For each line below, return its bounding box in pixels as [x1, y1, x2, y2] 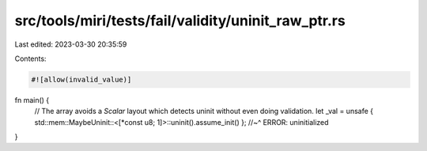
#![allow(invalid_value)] [31, 75, 132, 84]
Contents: [14, 54, 47, 63]
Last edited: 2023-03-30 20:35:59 [14, 40, 127, 49]
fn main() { [14, 95, 50, 104]
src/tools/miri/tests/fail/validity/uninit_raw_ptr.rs [14, 12, 346, 29]
